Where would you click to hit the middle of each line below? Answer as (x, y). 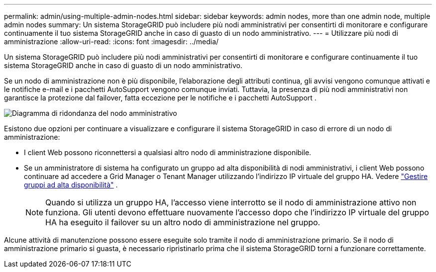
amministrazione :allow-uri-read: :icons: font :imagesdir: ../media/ (111, 42)
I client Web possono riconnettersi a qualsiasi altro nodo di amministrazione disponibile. (168, 152)
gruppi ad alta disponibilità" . (71, 185)
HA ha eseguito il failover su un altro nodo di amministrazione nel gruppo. (183, 222)
